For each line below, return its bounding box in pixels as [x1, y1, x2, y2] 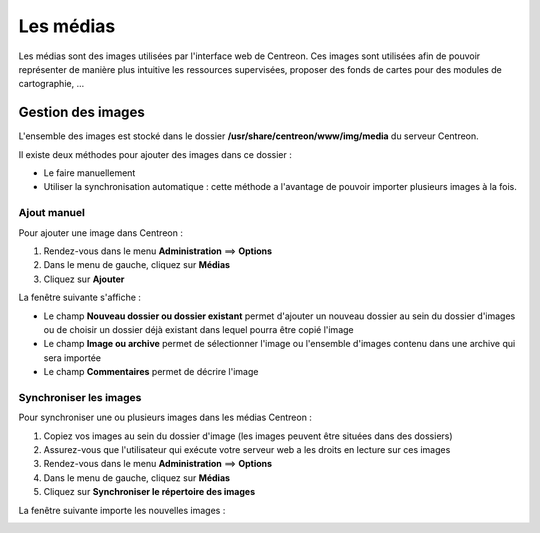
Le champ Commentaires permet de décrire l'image [43, 366, 259, 378]
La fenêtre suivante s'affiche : [18, 291, 142, 304]
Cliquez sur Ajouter [43, 273, 125, 285]
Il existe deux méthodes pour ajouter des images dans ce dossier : [18, 148, 292, 160]
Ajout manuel [18, 206, 85, 220]
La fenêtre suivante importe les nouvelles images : [18, 504, 226, 516]
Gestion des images [18, 104, 145, 121]
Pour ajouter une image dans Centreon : [18, 226, 184, 239]
